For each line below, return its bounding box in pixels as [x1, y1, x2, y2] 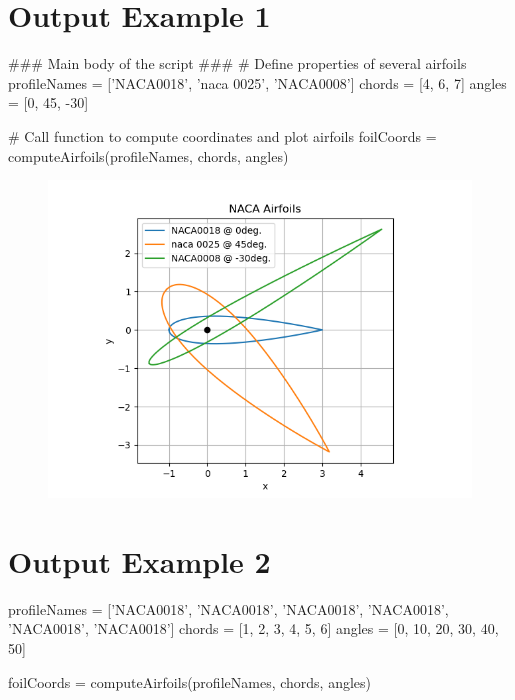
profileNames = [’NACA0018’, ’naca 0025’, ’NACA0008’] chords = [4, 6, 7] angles [8, 72, 507, 93]
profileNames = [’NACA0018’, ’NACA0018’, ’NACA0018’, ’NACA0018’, [8, 598, 449, 619]
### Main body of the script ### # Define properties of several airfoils [8, 53, 467, 74]
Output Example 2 [8, 540, 271, 581]
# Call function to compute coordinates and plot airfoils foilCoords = [8, 125, 437, 146]
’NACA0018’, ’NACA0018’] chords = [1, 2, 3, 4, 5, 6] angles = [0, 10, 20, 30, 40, [8, 618, 499, 639]
